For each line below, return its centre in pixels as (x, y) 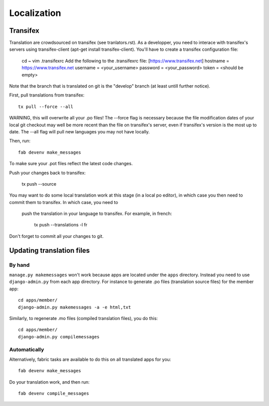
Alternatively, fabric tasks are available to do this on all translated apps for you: (90, 359)
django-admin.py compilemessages (59, 337)
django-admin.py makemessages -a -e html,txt (75, 307)
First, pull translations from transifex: (47, 95)
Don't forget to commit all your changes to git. (57, 236)
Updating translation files (50, 251)
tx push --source (39, 184)
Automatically (27, 349)
